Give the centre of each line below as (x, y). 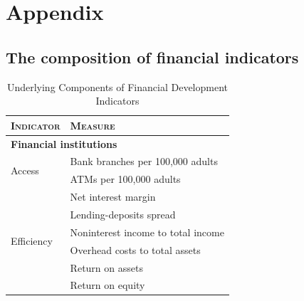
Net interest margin (113, 197)
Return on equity (108, 285)
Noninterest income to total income (147, 232)
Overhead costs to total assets (135, 249)
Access (25, 170)
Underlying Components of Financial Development (117, 86)
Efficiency (32, 241)
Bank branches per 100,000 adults (144, 161)
